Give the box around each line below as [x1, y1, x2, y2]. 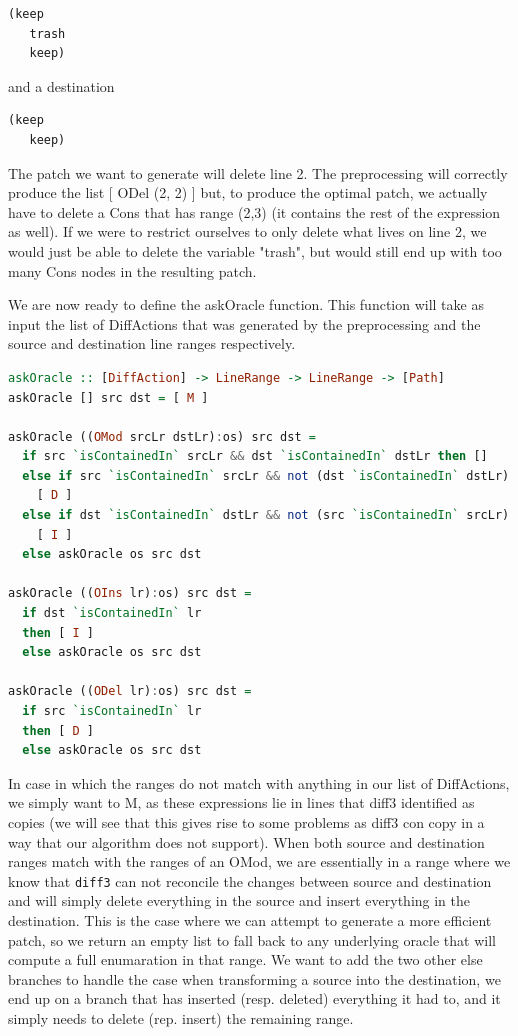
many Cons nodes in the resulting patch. [8, 260, 257, 281]
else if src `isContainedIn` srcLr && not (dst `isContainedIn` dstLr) [22, 468, 510, 483]
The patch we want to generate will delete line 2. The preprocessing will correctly [8, 162, 508, 183]
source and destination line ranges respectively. [8, 333, 296, 354]
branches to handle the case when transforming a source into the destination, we [8, 968, 501, 989]
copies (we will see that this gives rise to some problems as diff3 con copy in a [8, 811, 485, 832]
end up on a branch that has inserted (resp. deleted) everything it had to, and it [8, 988, 501, 1009]
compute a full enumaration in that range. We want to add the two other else [8, 949, 483, 970]
